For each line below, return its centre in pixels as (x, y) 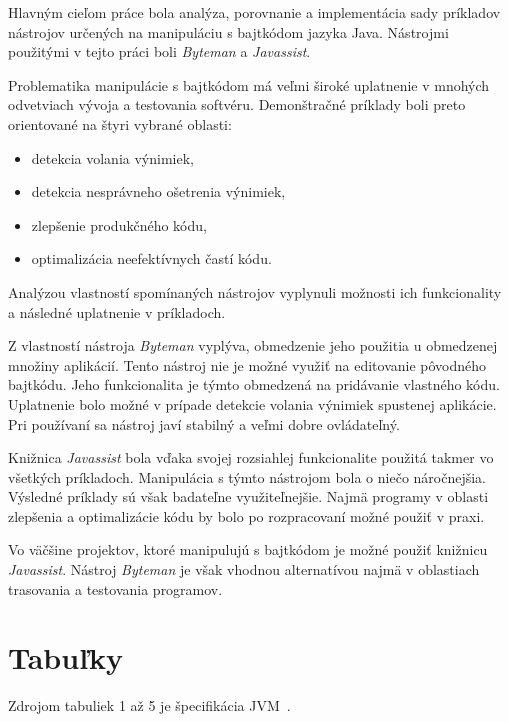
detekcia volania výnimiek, (112, 157)
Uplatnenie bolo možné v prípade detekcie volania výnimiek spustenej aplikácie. (252, 403)
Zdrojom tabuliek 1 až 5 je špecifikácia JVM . (149, 705)
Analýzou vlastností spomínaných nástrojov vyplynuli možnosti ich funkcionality (255, 291)
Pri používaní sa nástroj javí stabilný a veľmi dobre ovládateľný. (204, 423)
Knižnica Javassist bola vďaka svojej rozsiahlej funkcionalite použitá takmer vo (251, 457)
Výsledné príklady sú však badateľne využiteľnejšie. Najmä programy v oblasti (248, 496)
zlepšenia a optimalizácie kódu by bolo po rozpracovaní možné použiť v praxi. (246, 515)
